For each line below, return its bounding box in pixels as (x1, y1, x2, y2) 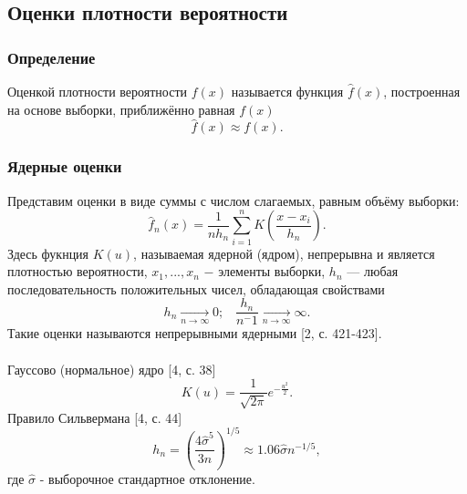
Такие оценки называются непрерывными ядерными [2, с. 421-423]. (7, 324, 382, 343)
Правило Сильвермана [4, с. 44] (7, 407, 182, 427)
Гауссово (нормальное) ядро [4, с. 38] (7, 359, 216, 378)
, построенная (383, 82, 461, 100)
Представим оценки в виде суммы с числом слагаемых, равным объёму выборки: (7, 190, 460, 210)
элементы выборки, (218, 262, 326, 281)
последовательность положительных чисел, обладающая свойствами (7, 279, 385, 298)
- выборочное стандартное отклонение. (39, 469, 255, 489)
